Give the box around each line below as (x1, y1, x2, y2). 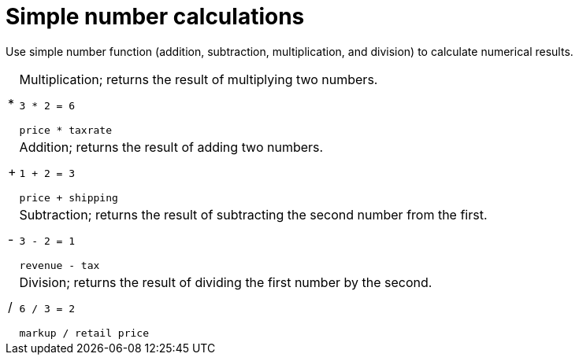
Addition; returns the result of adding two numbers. (19, 138, 324, 155)
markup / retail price (19, 326, 149, 339)
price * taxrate (19, 123, 112, 136)
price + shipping (19, 191, 118, 204)
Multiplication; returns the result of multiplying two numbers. (19, 71, 378, 87)
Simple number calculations (6, 3, 305, 30)
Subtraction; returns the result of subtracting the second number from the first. (19, 206, 488, 223)
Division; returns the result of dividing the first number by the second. (19, 274, 432, 290)
